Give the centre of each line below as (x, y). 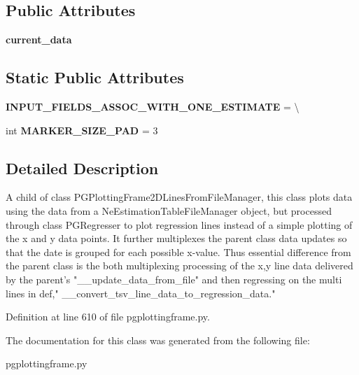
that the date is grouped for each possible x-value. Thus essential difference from (178, 252)
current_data (39, 40)
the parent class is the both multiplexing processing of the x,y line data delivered (179, 266)
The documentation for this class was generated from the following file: (158, 340)
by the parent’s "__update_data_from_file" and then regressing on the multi (174, 279)
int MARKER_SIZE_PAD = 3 (82, 130)
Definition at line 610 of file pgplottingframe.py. (108, 317)
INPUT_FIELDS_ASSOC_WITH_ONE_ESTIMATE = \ (153, 106)
